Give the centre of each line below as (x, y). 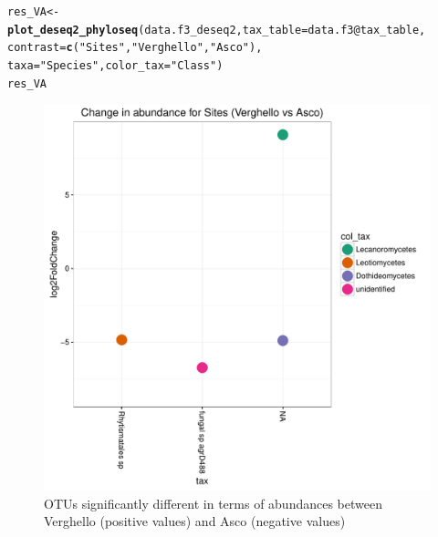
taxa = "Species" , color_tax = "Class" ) (115, 65)
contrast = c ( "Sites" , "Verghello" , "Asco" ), (135, 48)
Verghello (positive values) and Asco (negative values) (195, 521)
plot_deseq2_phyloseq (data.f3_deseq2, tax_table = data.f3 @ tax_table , (217, 30)
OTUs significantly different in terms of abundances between (213, 503)
